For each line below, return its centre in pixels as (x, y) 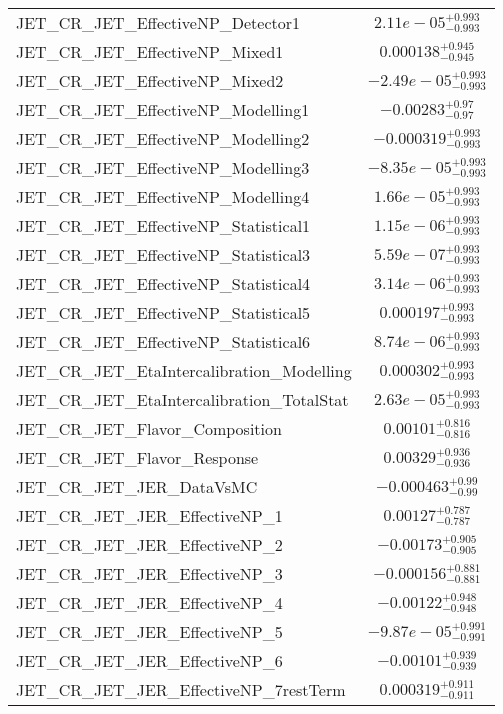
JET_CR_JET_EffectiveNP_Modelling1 (163, 109)
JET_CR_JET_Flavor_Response (137, 457)
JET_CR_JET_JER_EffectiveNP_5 (149, 631)
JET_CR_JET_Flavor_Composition (149, 428)
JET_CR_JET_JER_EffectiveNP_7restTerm (181, 689)
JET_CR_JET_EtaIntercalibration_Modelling (184, 370)
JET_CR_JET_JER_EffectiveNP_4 (149, 602)
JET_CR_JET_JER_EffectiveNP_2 (149, 544)
